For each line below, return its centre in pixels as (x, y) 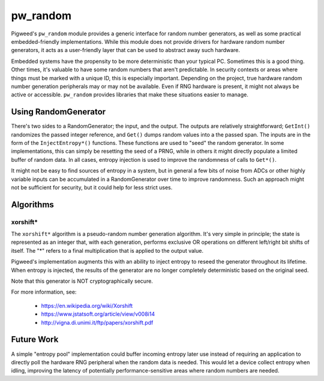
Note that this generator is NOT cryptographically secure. (82, 281)
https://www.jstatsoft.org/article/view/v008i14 (98, 314)
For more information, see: (44, 292)
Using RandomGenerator (58, 112)
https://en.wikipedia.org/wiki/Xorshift (87, 306)
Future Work (35, 339)
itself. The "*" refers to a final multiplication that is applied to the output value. (107, 250)
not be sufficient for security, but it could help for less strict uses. (92, 187)
